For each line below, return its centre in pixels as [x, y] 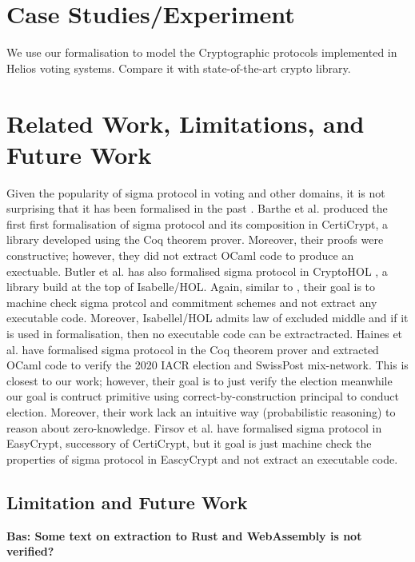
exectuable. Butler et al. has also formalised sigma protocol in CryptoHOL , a [197, 271]
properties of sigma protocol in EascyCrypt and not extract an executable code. [202, 458]
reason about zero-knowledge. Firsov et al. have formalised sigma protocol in [194, 427]
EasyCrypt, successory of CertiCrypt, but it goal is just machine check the [189, 443]
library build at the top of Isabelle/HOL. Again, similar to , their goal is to [191, 287]
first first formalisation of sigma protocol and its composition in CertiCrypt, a [198, 223]
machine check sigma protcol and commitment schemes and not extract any [192, 302]
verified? [30, 551]
